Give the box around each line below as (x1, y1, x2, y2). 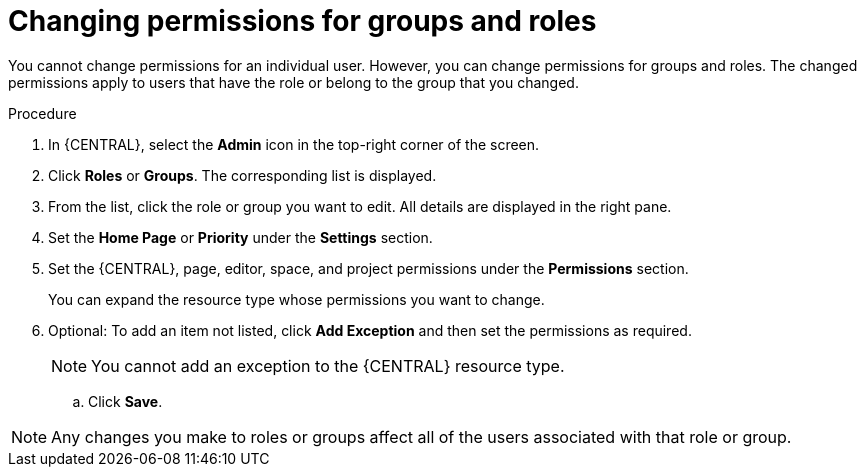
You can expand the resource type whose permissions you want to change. (48, 290, 545, 308)
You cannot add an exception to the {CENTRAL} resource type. (91, 355, 565, 376)
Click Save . (88, 392, 163, 410)
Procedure (8, 104, 77, 122)
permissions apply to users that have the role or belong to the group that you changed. (8, 73, 579, 91)
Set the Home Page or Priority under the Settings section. (48, 228, 433, 246)
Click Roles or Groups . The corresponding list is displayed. (48, 166, 437, 184)
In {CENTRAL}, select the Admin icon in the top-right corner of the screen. (48, 135, 540, 153)
